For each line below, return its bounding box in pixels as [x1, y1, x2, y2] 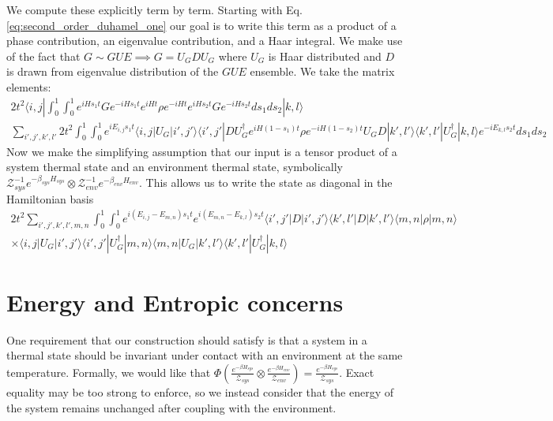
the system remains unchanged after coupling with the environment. [6, 399, 337, 415]
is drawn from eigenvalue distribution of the [6, 63, 219, 80]
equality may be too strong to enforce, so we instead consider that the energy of [6, 383, 394, 400]
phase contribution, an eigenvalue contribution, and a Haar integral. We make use [6, 32, 403, 49]
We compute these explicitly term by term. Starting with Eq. [6, 2, 303, 17]
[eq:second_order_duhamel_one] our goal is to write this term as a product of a [6, 17, 397, 33]
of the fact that [6, 47, 81, 64]
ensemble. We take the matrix [250, 63, 395, 80]
